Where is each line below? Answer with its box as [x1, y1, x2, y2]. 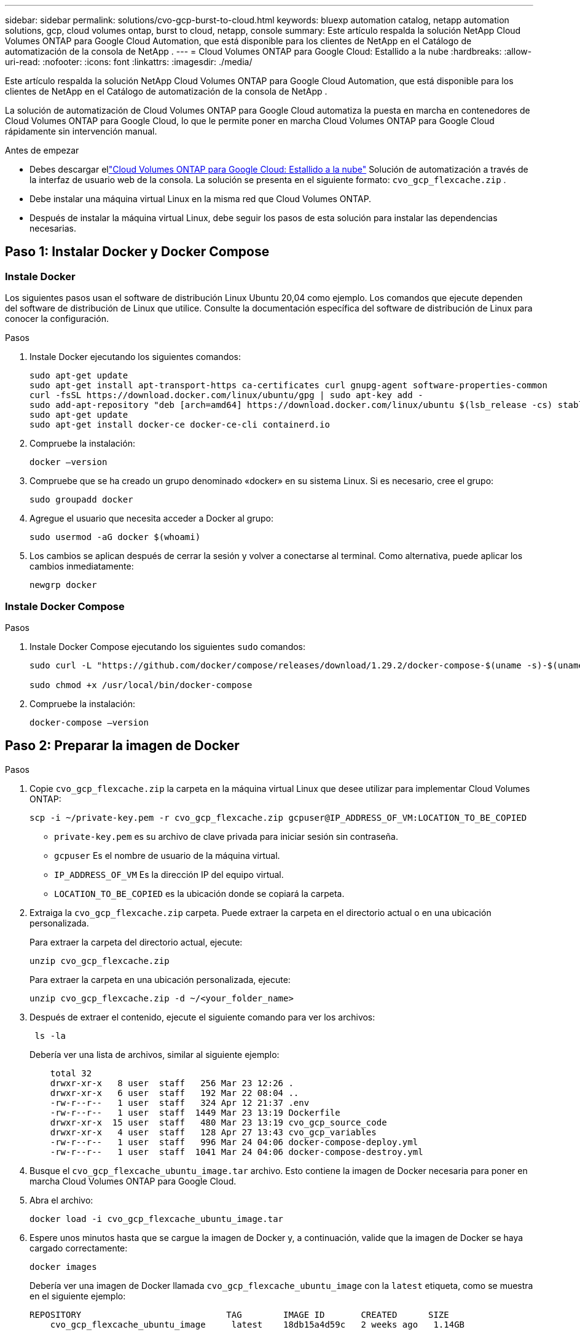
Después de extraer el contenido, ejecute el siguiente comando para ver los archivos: [29, 1011, 375, 1022]
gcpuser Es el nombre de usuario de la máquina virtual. [54, 850, 280, 861]
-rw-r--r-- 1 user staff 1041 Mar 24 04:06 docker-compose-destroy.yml [50, 1146, 423, 1157]
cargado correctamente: [29, 1242, 128, 1253]
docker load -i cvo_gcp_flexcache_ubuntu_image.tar [29, 1213, 284, 1224]
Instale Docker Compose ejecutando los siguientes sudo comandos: [29, 641, 306, 652]
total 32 [50, 1068, 92, 1078]
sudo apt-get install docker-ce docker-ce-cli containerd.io [29, 420, 330, 430]
